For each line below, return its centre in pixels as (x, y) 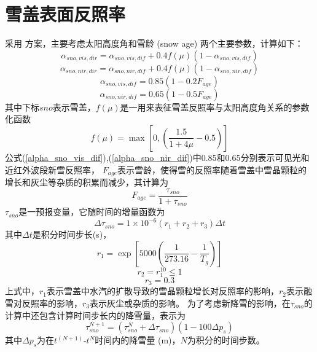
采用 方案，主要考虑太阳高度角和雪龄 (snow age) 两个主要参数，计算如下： (154, 43)
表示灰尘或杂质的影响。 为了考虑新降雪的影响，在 (190, 303)
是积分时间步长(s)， (72, 234)
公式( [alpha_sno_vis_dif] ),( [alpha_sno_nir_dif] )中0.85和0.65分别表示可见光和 (157, 157)
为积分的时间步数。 (226, 340)
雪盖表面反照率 (65, 14)
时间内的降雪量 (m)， (138, 340)
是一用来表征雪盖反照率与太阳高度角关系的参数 (215, 107)
